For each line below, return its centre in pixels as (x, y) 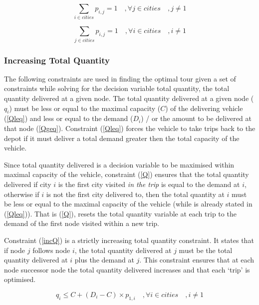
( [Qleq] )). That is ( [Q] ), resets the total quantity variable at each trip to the (120, 213)
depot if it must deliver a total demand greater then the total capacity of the (122, 138)
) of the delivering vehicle (204, 108)
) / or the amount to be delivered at (196, 118)
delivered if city (28, 184)
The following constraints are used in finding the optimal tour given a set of (120, 78)
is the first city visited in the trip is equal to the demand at (149, 184)
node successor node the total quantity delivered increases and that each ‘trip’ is (127, 269)
